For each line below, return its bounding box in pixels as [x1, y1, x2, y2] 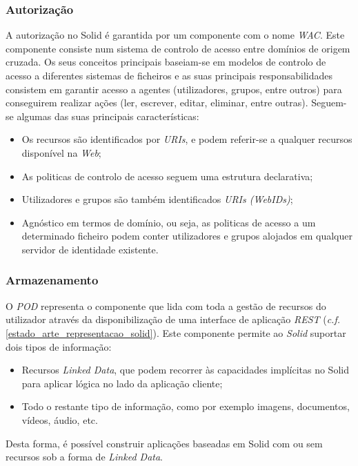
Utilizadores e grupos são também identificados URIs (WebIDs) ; [21, 192, 293, 206]
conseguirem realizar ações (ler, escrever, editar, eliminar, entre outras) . [6, 95, 308, 110]
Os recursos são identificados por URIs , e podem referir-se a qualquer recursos [21, 132, 352, 146]
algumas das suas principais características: [17, 108, 199, 123]
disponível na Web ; [21, 145, 101, 159]
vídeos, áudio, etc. [21, 412, 98, 427]
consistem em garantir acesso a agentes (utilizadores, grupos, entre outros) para [6, 81, 342, 96]
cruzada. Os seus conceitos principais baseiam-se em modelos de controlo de [6, 55, 326, 69]
